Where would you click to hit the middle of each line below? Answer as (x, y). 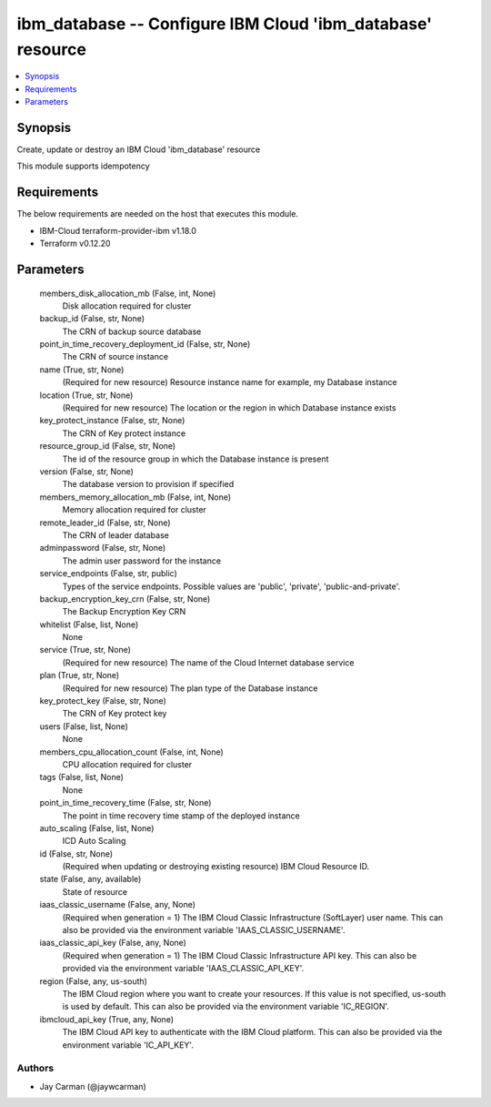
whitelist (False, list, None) (89, 625)
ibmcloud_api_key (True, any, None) (107, 1019)
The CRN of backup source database (132, 331)
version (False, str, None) (86, 471)
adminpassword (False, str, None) (103, 548)
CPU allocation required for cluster (127, 764)
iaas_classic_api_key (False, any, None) (113, 943)
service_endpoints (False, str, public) (108, 574)
